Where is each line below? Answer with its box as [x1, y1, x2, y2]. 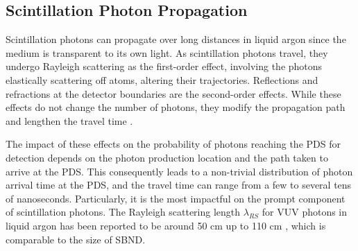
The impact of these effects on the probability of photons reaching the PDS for [6, 137, 341, 151]
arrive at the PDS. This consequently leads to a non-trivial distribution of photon [6, 164, 353, 178]
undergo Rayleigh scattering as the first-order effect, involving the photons [6, 59, 323, 73]
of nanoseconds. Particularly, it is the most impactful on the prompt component [6, 191, 346, 205]
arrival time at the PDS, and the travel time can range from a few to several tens [6, 178, 352, 192]
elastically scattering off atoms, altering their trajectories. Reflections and [6, 72, 318, 87]
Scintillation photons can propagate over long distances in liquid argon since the [6, 32, 346, 46]
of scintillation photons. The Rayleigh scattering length [6, 205, 241, 219]
